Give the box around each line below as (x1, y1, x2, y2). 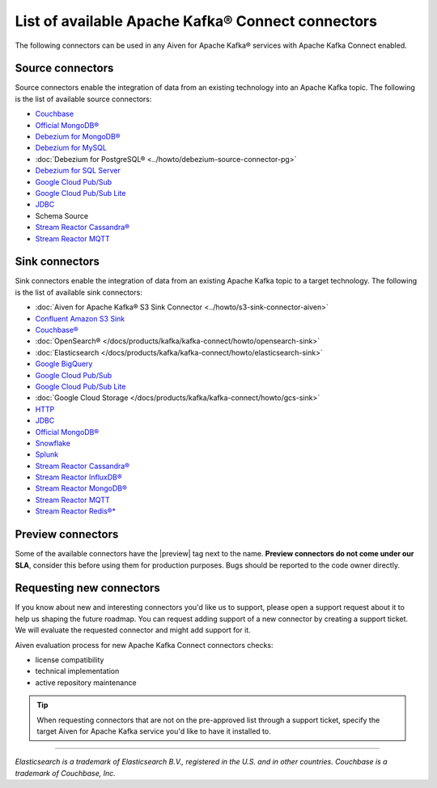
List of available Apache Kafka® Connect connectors (15, 12, 378, 30)
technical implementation (35, 667, 120, 676)
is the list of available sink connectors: (15, 288, 143, 297)
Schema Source (35, 211, 89, 220)
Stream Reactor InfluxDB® (35, 472, 123, 482)
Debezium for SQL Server (35, 166, 121, 176)
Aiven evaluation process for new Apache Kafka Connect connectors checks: (15, 640, 274, 650)
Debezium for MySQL (35, 143, 107, 153)
